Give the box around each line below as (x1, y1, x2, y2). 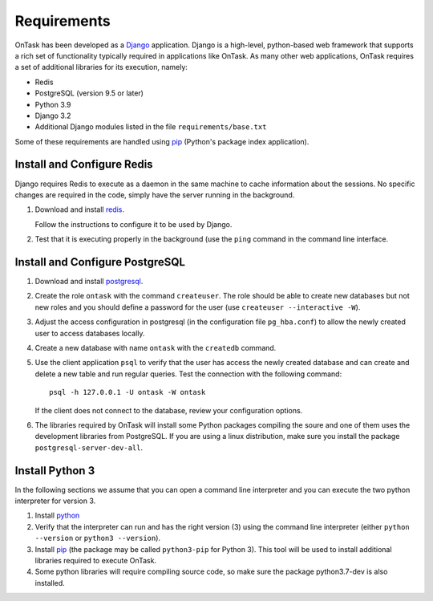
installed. (34, 578, 66, 587)
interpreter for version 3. (14, 496, 96, 506)
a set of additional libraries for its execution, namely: (14, 63, 188, 72)
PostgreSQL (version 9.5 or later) (34, 88, 144, 98)
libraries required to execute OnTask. (34, 555, 156, 565)
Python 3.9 (34, 99, 71, 109)
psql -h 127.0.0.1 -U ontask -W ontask (49, 388, 206, 397)
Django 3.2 (34, 111, 71, 120)
